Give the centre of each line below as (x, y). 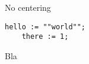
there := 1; (45, 37)
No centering (28, 7)
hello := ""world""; (45, 27)
